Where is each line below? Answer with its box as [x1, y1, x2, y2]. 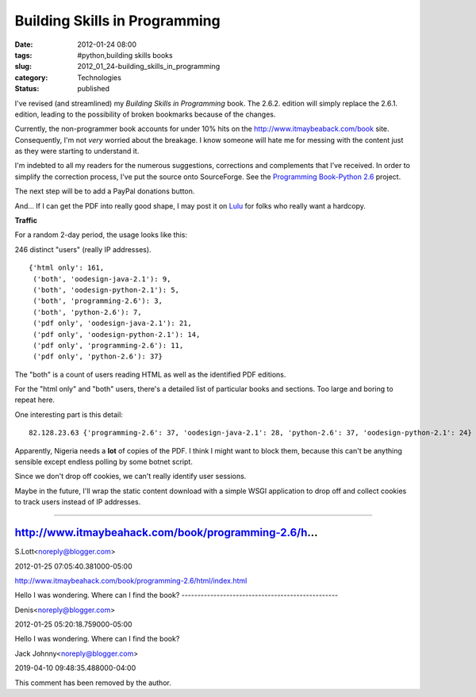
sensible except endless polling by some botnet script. [14, 457, 194, 467]
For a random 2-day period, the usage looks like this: [14, 230, 188, 239]
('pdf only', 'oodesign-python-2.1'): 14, [33, 330, 201, 339]
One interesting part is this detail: [14, 409, 123, 419]
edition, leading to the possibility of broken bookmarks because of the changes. [14, 109, 276, 119]
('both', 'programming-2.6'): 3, [33, 297, 163, 305]
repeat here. [14, 395, 56, 404]
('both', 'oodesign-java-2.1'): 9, [33, 274, 171, 283]
